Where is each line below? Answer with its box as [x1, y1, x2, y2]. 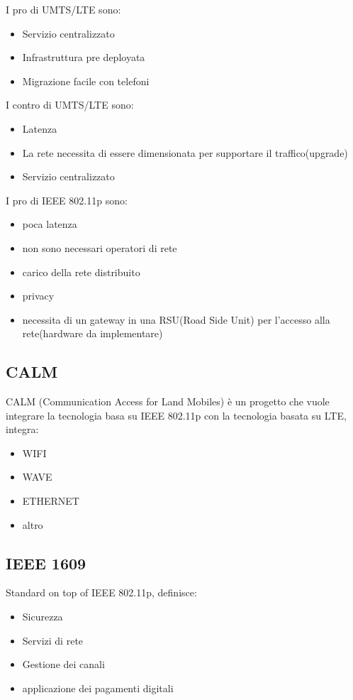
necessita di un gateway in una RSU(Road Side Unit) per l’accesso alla [22, 312, 330, 327]
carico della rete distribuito [22, 264, 140, 279]
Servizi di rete [22, 633, 84, 647]
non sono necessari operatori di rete [22, 240, 177, 255]
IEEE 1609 [6, 552, 86, 574]
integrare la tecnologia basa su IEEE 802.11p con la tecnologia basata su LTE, [6, 408, 347, 422]
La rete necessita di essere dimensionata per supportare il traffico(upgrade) [22, 145, 348, 160]
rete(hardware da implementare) [22, 326, 163, 341]
